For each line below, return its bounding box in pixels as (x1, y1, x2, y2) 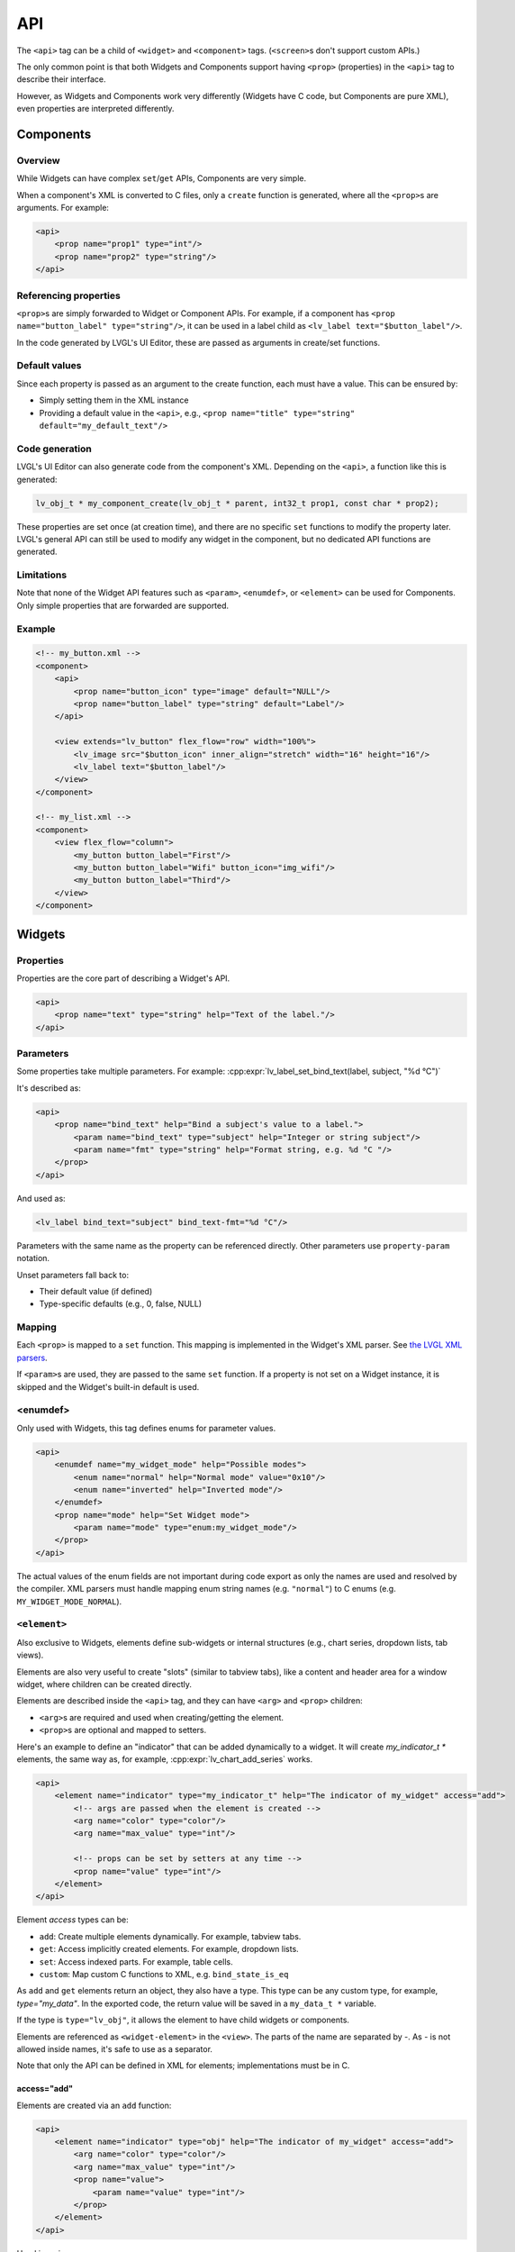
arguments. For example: (16, 203, 110, 213)
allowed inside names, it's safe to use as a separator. (16, 2043, 213, 2054)
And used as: (16, 1193, 67, 1203)
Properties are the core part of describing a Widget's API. (16, 973, 230, 984)
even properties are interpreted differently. (16, 104, 175, 114)
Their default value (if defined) (39, 1285, 153, 1296)
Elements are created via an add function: (16, 2100, 172, 2111)
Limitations (16, 568, 68, 581)
